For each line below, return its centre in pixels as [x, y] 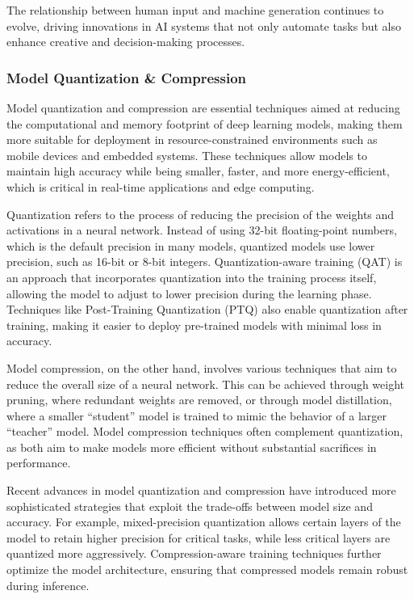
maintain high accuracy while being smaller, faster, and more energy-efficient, [198, 171]
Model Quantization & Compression [127, 77]
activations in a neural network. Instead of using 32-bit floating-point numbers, [202, 230]
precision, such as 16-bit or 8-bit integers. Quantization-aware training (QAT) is [205, 262]
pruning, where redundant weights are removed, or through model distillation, [199, 400]
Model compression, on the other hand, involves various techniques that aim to [202, 367]
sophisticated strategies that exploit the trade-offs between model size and [190, 506]
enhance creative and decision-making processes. [126, 42]
